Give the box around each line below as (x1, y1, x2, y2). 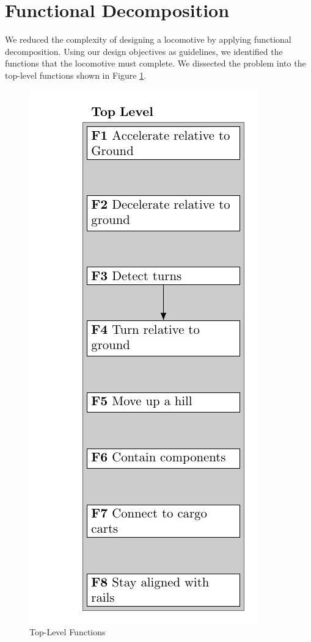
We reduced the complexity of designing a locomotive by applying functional (5, 33, 291, 46)
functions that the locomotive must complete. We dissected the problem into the (5, 57, 306, 70)
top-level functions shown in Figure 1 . (5, 68, 147, 81)
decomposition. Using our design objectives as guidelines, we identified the (5, 45, 283, 57)
